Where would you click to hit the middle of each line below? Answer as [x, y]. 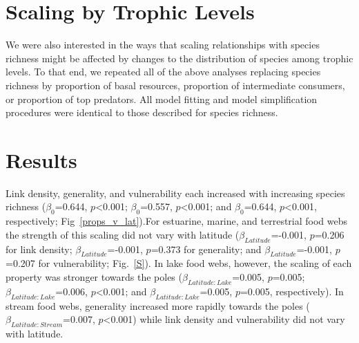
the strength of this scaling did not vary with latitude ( [123, 234]
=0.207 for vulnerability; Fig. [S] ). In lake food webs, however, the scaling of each [179, 263]
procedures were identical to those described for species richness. [142, 112]
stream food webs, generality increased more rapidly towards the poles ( [158, 305]
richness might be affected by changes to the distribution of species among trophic [179, 58]
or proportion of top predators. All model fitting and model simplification [162, 99]
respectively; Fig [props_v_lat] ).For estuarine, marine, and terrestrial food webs [177, 221]
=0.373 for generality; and [206, 249]
